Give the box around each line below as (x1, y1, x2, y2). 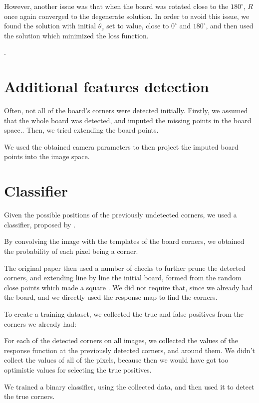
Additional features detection (4, 76, 209, 97)
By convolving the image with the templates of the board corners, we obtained (4, 236, 245, 246)
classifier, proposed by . (4, 219, 76, 229)
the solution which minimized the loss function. (4, 30, 149, 40)
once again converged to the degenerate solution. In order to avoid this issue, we (4, 10, 250, 21)
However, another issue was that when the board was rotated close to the (4, 1, 229, 11)
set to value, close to (106, 20, 169, 31)
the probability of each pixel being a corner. (4, 245, 138, 256)
